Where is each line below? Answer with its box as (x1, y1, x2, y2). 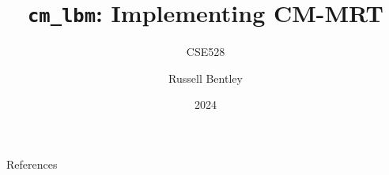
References (6, 156, 58, 173)
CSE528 (186, 43, 225, 60)
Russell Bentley (168, 69, 243, 86)
